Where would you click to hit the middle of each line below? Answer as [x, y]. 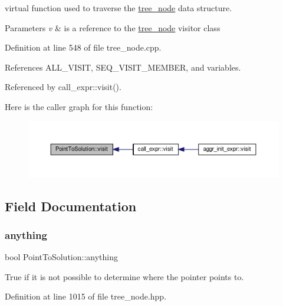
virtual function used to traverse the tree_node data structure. [119, 8]
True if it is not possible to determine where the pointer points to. [124, 276]
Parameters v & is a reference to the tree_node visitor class [113, 27]
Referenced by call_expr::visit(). [63, 87]
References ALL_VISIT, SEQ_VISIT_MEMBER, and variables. [123, 67]
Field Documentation [71, 206]
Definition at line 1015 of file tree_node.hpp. [86, 296]
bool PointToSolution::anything [61, 257]
